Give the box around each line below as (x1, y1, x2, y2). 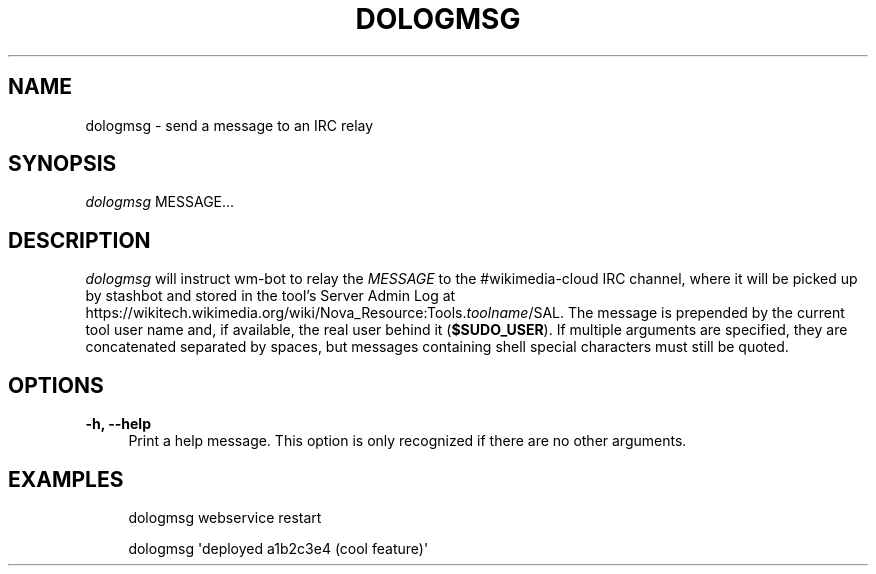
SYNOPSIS (8, 151, 117, 177)
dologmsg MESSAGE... (85, 193, 235, 211)
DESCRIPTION (8, 227, 151, 253)
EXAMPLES (8, 466, 124, 492)
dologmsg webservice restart (128, 508, 322, 526)
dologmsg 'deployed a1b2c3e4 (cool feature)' (128, 539, 429, 557)
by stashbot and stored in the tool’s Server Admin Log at (85, 287, 456, 305)
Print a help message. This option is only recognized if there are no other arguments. (128, 432, 687, 450)
